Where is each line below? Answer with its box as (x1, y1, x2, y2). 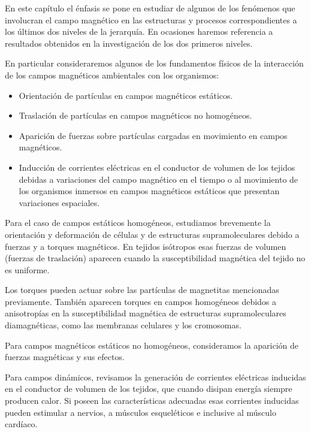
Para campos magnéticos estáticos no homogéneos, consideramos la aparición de (5, 339, 299, 351)
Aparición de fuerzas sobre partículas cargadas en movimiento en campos (19, 129, 288, 141)
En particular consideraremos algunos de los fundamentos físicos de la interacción (5, 57, 304, 70)
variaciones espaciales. (19, 196, 100, 209)
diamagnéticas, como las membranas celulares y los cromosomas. (5, 319, 241, 331)
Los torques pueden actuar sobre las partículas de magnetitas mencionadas (5, 283, 279, 296)
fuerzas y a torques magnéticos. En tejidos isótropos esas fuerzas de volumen (5, 240, 286, 252)
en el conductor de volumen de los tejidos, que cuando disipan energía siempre (5, 382, 292, 395)
